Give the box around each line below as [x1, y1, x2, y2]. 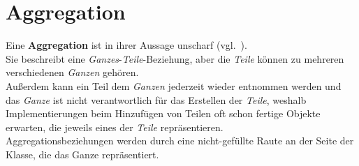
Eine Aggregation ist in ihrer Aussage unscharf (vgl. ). [6, 38, 247, 52]
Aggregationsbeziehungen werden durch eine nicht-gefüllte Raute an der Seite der [6, 133, 354, 148]
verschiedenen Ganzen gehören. [6, 65, 139, 80]
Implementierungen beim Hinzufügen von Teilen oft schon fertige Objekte [6, 106, 321, 121]
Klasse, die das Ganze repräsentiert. [6, 146, 159, 161]
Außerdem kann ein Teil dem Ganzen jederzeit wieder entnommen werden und [6, 78, 342, 93]
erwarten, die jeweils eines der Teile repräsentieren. [6, 119, 224, 134]
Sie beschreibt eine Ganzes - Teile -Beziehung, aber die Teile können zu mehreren [6, 51, 344, 66]
